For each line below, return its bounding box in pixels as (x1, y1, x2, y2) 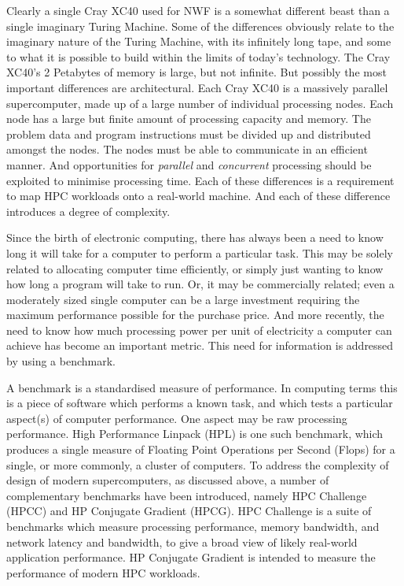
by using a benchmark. (6, 353, 116, 369)
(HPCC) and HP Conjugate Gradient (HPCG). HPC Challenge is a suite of (6, 503, 372, 519)
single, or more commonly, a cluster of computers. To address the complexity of (6, 456, 389, 473)
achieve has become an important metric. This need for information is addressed (6, 337, 394, 354)
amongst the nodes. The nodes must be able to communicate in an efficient (6, 141, 368, 158)
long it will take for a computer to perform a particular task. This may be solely (6, 244, 394, 261)
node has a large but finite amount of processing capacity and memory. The (6, 110, 371, 127)
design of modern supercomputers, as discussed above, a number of (6, 472, 329, 488)
